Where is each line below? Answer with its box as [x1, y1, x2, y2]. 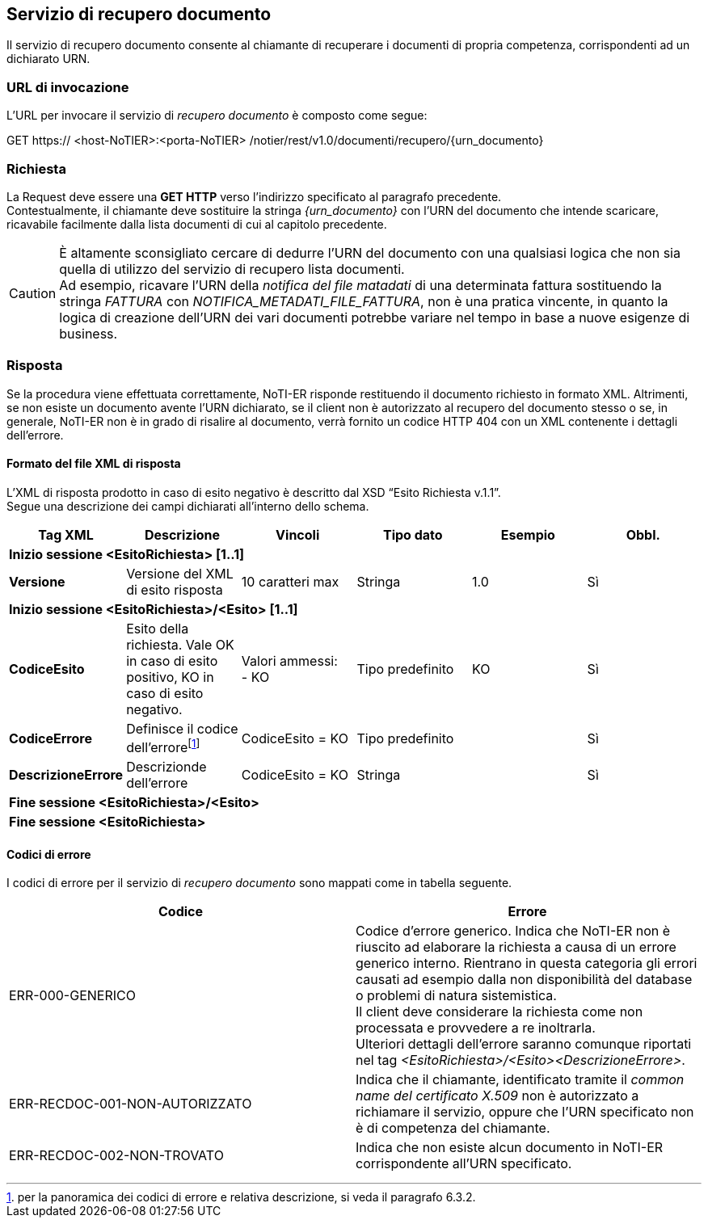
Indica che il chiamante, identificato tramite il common [356, 1071, 685, 1088]
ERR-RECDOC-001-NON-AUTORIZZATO [9, 1096, 252, 1113]
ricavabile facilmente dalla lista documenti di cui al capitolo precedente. [6, 217, 387, 231]
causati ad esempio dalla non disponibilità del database [356, 971, 693, 988]
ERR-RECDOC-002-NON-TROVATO [9, 1147, 224, 1164]
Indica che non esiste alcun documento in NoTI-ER [356, 1139, 664, 1156]
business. [59, 325, 118, 342]
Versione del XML [126, 565, 234, 582]
